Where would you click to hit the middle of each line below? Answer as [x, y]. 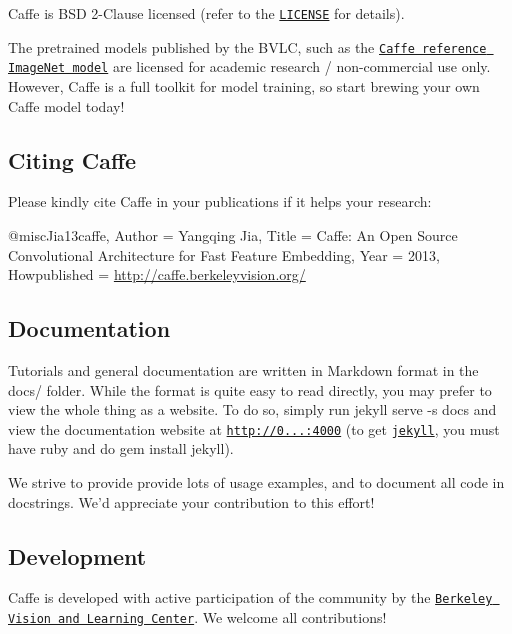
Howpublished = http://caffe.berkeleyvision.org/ [157, 274]
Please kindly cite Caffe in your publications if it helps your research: [220, 201]
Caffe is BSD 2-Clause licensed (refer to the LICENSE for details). [206, 13]
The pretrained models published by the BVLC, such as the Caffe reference [247, 46]
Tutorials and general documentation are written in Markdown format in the [243, 369]
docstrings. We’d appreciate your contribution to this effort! [191, 501]
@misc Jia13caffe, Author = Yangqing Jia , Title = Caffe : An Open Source [233, 234]
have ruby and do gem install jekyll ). [121, 448]
